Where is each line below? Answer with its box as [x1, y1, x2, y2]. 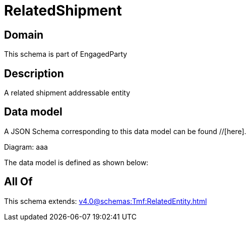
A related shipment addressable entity [4, 88, 131, 97]
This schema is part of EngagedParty [4, 50, 128, 59]
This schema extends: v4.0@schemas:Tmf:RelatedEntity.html [4, 196, 207, 205]
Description [4, 67, 64, 80]
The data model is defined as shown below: [4, 158, 149, 167]
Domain [4, 28, 44, 41]
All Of [4, 175, 33, 188]
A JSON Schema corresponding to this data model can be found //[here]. [4, 127, 246, 136]
